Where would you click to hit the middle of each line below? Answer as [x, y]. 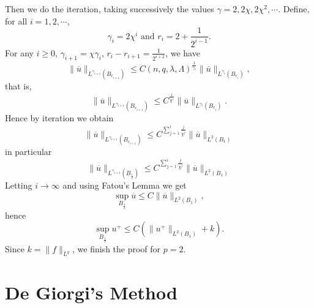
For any [19, 52]
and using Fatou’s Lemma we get [125, 185]
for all [16, 21]
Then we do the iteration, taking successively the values [110, 9]
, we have [183, 52]
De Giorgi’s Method [91, 292]
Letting [19, 185]
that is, [18, 85]
